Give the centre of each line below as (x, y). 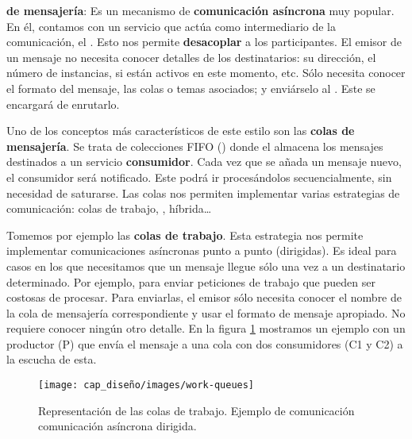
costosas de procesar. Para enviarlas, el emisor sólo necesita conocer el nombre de (204, 297)
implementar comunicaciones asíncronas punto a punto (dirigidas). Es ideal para (202, 250)
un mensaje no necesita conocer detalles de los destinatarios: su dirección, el (191, 57)
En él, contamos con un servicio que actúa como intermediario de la (171, 26)
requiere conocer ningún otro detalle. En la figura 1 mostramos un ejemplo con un (206, 328)
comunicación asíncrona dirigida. (117, 426)
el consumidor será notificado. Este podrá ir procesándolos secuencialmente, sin (199, 177)
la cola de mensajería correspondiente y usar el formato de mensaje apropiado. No (206, 312)
